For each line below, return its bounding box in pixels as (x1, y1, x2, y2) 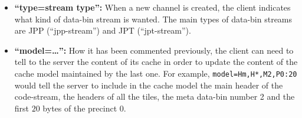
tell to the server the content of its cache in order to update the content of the (14, 55, 298, 68)
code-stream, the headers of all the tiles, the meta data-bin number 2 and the (14, 90, 295, 103)
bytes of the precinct (42, 101, 117, 114)
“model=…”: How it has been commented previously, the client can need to (14, 44, 294, 56)
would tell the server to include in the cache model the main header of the (14, 78, 283, 91)
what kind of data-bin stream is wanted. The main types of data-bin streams (14, 12, 293, 25)
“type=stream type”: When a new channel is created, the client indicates (14, 1, 291, 13)
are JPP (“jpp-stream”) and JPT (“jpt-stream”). (14, 24, 191, 37)
